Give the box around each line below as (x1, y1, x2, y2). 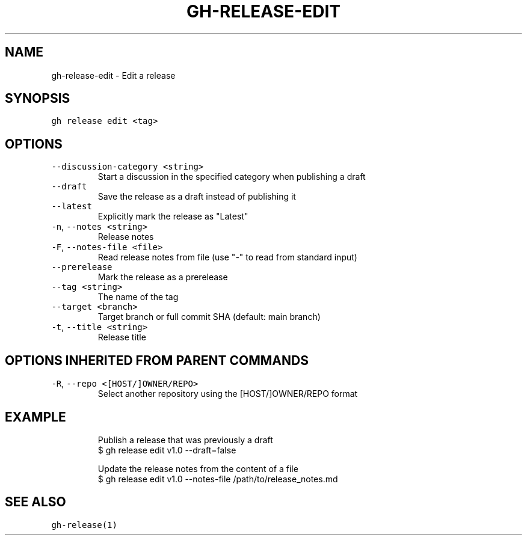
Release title (97, 332, 146, 343)
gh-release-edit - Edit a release (51, 70, 176, 81)
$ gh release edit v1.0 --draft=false (97, 444, 236, 455)
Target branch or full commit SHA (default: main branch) (97, 311, 321, 322)
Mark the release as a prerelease (97, 272, 228, 283)
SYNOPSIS (5, 91, 70, 106)
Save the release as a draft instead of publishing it (97, 191, 296, 202)
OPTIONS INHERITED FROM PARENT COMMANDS (5, 352, 309, 368)
